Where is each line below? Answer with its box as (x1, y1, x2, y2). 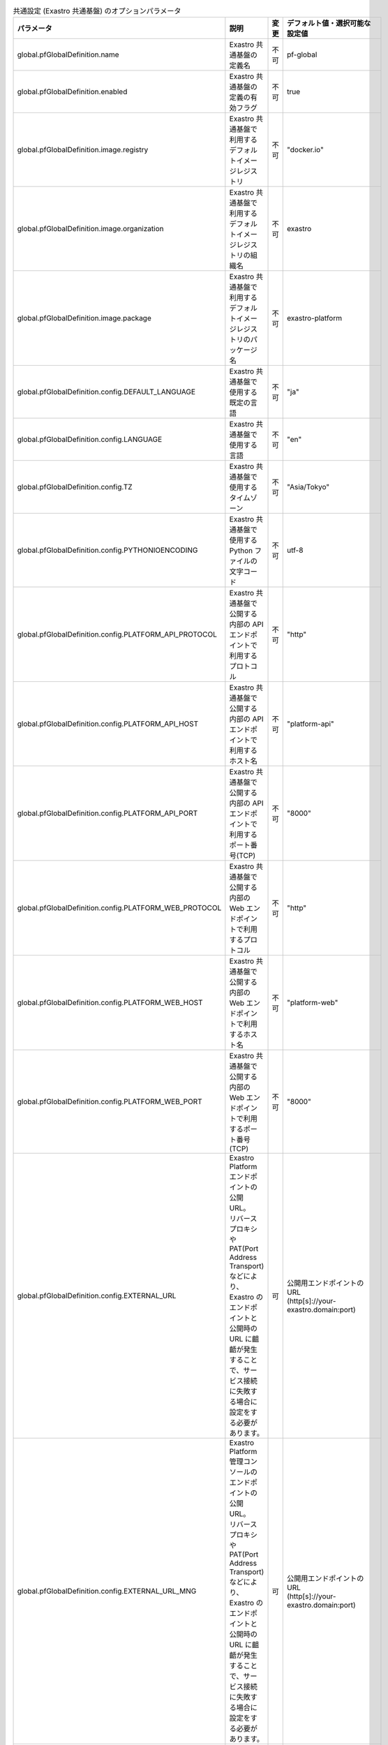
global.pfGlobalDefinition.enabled (17, 87, 128, 97)
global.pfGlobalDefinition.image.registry (17, 145, 149, 155)
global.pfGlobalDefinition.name (17, 50, 119, 59)
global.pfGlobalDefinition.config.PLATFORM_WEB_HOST (17, 998, 203, 1008)
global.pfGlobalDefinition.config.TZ (17, 482, 133, 492)
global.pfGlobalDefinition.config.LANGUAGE (17, 435, 163, 445)
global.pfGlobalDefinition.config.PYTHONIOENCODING (17, 545, 198, 555)
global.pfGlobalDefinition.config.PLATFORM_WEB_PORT (17, 1097, 202, 1106)
